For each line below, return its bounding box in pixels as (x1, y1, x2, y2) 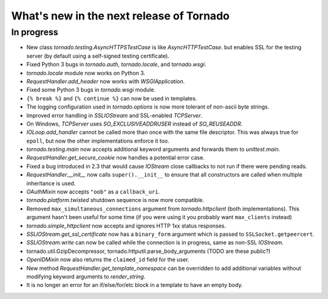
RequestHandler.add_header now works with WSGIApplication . (26, 78, 185, 85)
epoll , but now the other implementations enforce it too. (26, 137, 169, 144)
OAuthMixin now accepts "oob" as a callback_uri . (26, 188, 160, 195)
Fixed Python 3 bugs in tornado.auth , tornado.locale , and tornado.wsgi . (26, 61, 207, 68)
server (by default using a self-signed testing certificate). (26, 52, 169, 59)
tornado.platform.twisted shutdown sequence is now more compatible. (26, 197, 205, 204)
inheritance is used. (26, 180, 76, 187)
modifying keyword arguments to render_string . (26, 273, 146, 280)
